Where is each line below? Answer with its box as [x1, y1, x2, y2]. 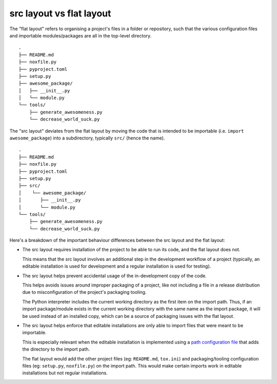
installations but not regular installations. [22, 370, 108, 376]
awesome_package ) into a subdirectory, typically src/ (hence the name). [9, 135, 165, 141]
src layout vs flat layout [9, 8, 111, 19]
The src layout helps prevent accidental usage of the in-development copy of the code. [22, 272, 207, 279]
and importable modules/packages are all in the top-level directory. [9, 32, 152, 38]
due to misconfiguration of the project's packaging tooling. [22, 289, 147, 295]
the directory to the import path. [22, 346, 90, 352]
